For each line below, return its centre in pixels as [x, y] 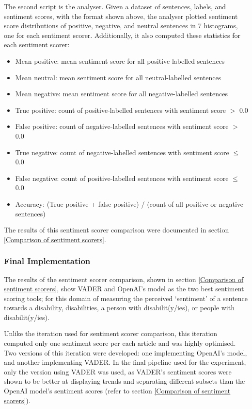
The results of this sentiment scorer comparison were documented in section [117, 230]
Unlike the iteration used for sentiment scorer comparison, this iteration [111, 333]
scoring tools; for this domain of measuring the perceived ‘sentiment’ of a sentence [126, 298]
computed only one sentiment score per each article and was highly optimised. [120, 343]
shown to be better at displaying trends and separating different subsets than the [125, 381]
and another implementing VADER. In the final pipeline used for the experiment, [125, 362]
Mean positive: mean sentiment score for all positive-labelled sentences [120, 61]
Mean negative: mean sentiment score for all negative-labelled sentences [122, 94]
